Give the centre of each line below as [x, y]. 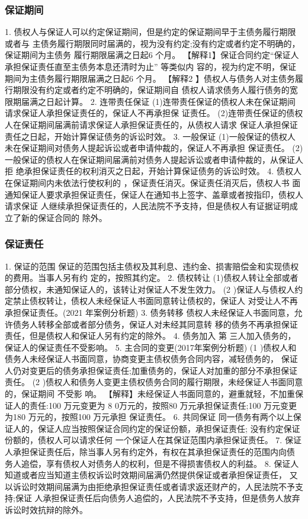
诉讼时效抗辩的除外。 [46, 510]
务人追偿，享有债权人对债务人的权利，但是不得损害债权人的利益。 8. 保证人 [152, 463]
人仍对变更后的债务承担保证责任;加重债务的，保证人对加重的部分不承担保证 [151, 370]
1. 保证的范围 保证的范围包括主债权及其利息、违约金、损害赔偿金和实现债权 [152, 266]
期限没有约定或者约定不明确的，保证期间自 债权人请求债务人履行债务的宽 [155, 90]
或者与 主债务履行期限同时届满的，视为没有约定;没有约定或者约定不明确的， [153, 43]
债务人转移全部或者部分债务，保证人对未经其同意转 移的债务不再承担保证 [155, 324]
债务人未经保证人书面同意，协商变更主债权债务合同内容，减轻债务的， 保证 [151, 359]
